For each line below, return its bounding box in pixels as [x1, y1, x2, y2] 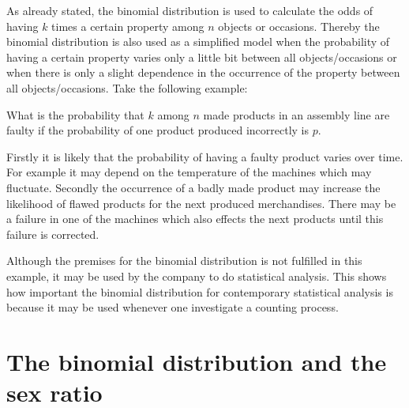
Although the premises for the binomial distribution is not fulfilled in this [6, 252, 362, 269]
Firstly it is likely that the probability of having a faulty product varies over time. [6, 148, 403, 164]
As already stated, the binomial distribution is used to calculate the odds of [6, 2, 373, 18]
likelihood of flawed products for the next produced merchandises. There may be [6, 195, 396, 211]
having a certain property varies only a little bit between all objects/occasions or [6, 48, 397, 65]
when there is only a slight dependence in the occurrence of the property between [6, 64, 400, 81]
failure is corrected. [6, 225, 99, 242]
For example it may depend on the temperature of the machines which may [6, 164, 372, 180]
